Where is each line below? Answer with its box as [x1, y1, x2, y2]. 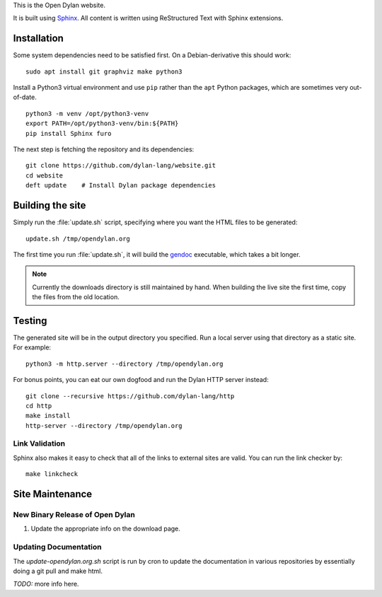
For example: [13, 343, 52, 352]
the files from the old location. [32, 293, 120, 301]
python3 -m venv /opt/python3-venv [25, 110, 149, 117]
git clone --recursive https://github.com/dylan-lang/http [25, 392, 235, 400]
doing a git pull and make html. [13, 567, 103, 575]
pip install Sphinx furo [25, 129, 112, 137]
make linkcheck [25, 470, 79, 478]
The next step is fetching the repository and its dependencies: [13, 145, 195, 153]
